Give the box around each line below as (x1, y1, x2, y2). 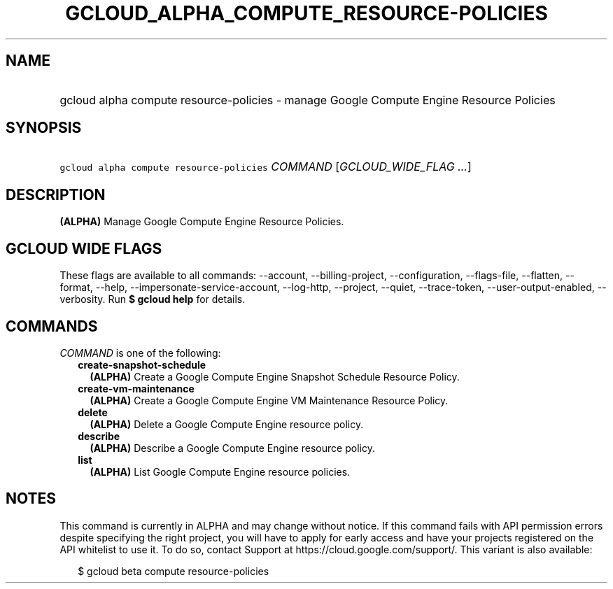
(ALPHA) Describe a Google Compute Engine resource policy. (90, 441, 375, 454)
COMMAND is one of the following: (59, 346, 221, 359)
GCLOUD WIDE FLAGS (6, 239, 162, 257)
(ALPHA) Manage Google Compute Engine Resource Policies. (59, 215, 344, 228)
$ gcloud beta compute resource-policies (78, 565, 269, 577)
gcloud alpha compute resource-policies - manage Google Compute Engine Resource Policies (59, 92, 556, 107)
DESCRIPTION (6, 185, 106, 204)
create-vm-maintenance (78, 382, 195, 395)
